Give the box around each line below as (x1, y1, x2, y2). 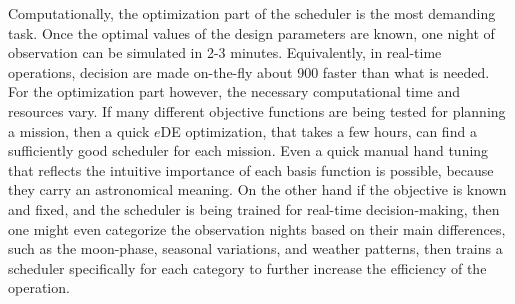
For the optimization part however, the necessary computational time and (8, 81, 461, 102)
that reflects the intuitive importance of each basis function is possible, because (8, 159, 494, 180)
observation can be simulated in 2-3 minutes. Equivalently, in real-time (8, 42, 442, 63)
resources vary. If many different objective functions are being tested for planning (8, 100, 506, 121)
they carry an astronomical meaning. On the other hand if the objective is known (8, 179, 507, 200)
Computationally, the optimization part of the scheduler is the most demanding (8, 3, 496, 23)
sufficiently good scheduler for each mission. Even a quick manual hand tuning (8, 140, 489, 161)
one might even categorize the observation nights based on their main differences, (8, 218, 506, 239)
